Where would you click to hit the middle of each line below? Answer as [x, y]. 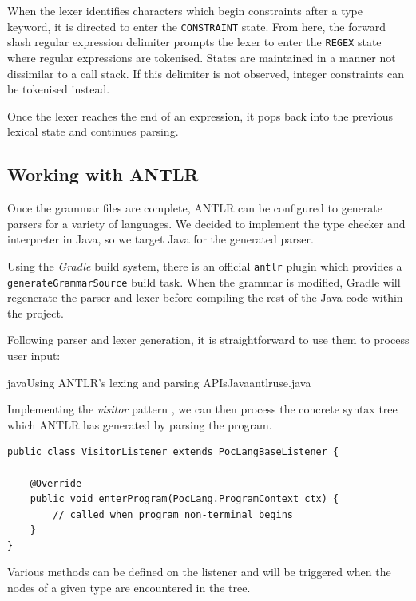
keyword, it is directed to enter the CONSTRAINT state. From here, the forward [196, 26]
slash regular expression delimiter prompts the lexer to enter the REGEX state [194, 42]
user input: [34, 355]
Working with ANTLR [103, 174]
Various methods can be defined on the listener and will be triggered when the [199, 572]
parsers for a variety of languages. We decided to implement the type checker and [206, 223]
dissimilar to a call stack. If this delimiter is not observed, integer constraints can [206, 73]
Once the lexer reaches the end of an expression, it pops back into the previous [200, 115]
